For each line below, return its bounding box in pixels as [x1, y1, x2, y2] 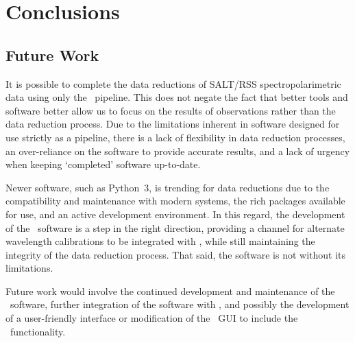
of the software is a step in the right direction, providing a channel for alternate [5, 220, 345, 235]
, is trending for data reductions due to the [149, 180, 330, 194]
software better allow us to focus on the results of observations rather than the [5, 103, 336, 117]
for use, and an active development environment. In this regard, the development [5, 206, 345, 221]
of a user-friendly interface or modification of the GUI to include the [5, 311, 298, 325]
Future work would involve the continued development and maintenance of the [5, 283, 335, 298]
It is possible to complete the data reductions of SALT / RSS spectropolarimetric [5, 76, 341, 91]
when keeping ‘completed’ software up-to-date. [5, 157, 201, 171]
